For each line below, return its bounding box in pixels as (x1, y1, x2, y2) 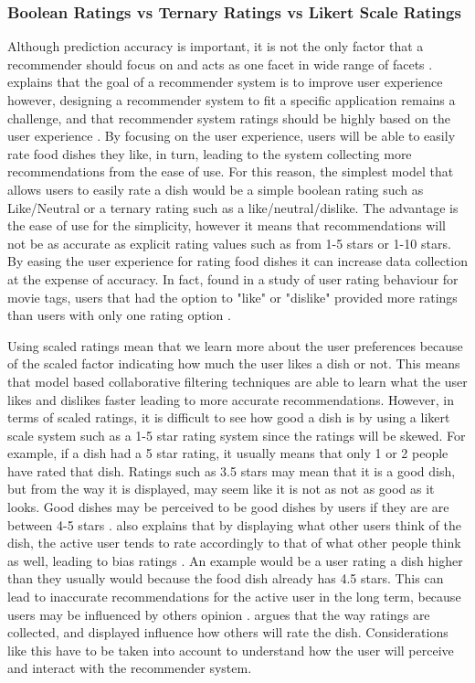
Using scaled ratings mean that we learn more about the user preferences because (7, 336, 463, 355)
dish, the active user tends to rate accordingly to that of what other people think (7, 533, 461, 552)
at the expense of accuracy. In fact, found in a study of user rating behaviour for (7, 269, 459, 288)
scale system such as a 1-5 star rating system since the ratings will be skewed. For (7, 425, 466, 444)
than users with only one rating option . (7, 305, 231, 325)
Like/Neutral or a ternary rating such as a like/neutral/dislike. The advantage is (7, 197, 459, 217)
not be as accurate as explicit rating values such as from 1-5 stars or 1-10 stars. (7, 233, 451, 252)
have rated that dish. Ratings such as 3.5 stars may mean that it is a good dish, (7, 461, 456, 480)
